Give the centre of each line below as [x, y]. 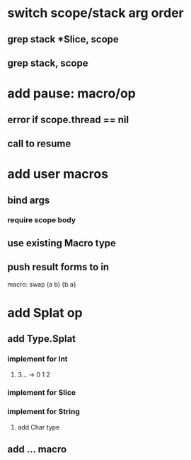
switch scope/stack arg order [95, 13]
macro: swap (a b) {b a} [42, 284]
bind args [29, 200]
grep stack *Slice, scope [63, 39]
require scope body [42, 220]
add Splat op [45, 312]
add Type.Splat [42, 339]
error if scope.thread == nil [68, 119]
